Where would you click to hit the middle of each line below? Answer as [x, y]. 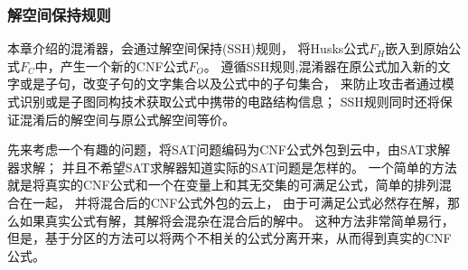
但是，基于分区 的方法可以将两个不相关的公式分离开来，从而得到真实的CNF [229, 238]
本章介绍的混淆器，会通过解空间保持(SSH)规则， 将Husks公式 [188, 48]
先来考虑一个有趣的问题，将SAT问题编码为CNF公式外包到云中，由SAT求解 [229, 149]
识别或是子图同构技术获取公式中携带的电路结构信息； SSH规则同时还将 [229, 101]
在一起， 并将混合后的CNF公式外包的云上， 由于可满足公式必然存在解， [234, 202]
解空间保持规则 [59, 14]
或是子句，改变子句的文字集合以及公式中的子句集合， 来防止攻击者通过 [230, 84]
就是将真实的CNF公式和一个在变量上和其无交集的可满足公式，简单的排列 [223, 185]
